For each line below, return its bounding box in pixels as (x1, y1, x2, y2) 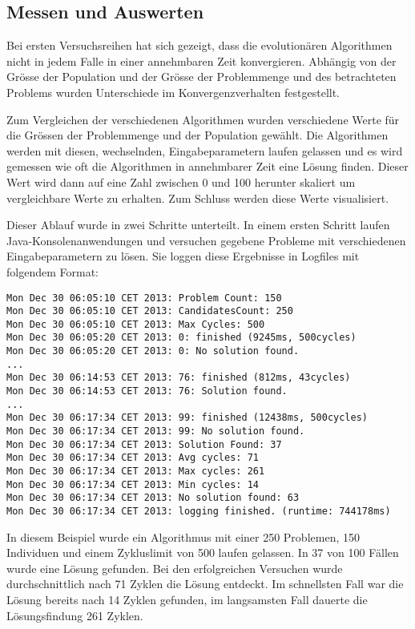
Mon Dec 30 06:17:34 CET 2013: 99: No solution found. (6, 425, 305, 437)
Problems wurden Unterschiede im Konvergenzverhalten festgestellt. (6, 83, 340, 100)
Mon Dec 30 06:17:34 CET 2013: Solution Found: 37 (6, 438, 282, 450)
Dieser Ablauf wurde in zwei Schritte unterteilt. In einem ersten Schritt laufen (6, 216, 390, 233)
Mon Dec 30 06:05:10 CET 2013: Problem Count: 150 (6, 292, 282, 304)
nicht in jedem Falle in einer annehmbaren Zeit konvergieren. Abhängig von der (6, 52, 397, 69)
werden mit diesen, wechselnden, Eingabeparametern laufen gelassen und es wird (6, 142, 403, 159)
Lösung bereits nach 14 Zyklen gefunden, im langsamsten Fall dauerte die (6, 591, 368, 608)
